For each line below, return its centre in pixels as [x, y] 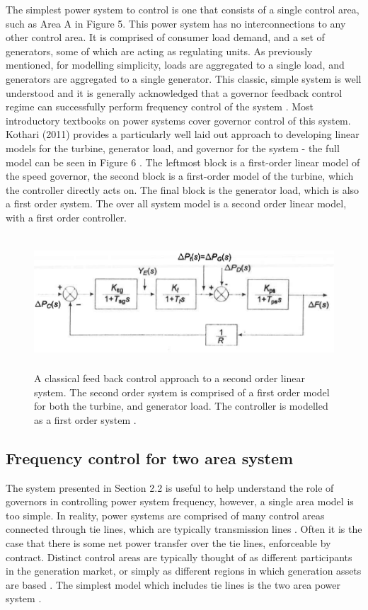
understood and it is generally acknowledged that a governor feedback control [174, 92]
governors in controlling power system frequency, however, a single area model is [180, 501]
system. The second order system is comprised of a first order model [182, 392]
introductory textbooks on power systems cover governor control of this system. [178, 120]
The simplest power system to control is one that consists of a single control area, [183, 9]
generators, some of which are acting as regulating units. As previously [159, 51]
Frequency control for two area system [150, 457]
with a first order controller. [67, 217]
